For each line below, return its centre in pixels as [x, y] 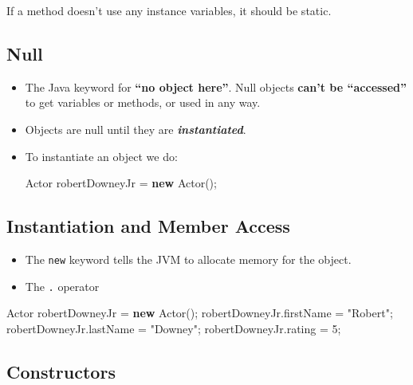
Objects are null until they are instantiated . [136, 129]
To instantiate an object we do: [101, 156]
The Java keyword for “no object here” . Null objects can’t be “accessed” [216, 86]
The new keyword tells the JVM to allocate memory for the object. [188, 259]
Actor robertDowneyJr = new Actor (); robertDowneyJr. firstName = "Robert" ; [200, 313]
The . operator [62, 286]
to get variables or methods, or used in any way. [143, 102]
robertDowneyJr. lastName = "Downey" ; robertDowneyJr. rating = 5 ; [174, 328]
